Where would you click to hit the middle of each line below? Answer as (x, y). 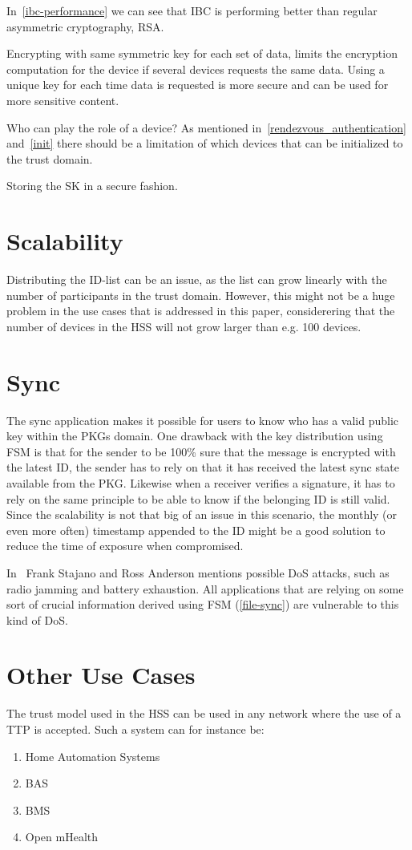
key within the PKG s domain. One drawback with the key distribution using (195, 436)
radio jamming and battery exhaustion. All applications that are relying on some (205, 588)
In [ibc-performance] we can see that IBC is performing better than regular (192, 10)
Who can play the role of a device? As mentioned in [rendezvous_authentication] (206, 127)
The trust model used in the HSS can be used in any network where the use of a (204, 713)
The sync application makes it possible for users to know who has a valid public (203, 420)
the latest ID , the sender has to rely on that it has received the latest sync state (203, 467)
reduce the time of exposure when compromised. (125, 546)
